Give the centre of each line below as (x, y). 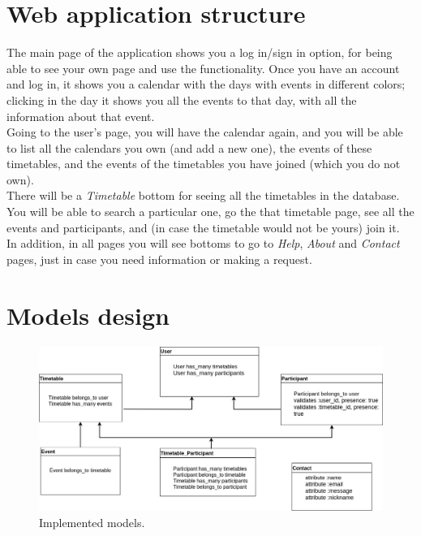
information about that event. (81, 116)
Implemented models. (92, 522)
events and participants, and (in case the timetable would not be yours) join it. (203, 227)
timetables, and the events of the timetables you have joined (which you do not (204, 164)
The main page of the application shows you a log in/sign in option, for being (200, 52)
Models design (88, 315)
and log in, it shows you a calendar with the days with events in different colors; (206, 84)
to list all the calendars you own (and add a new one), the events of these (189, 147)
